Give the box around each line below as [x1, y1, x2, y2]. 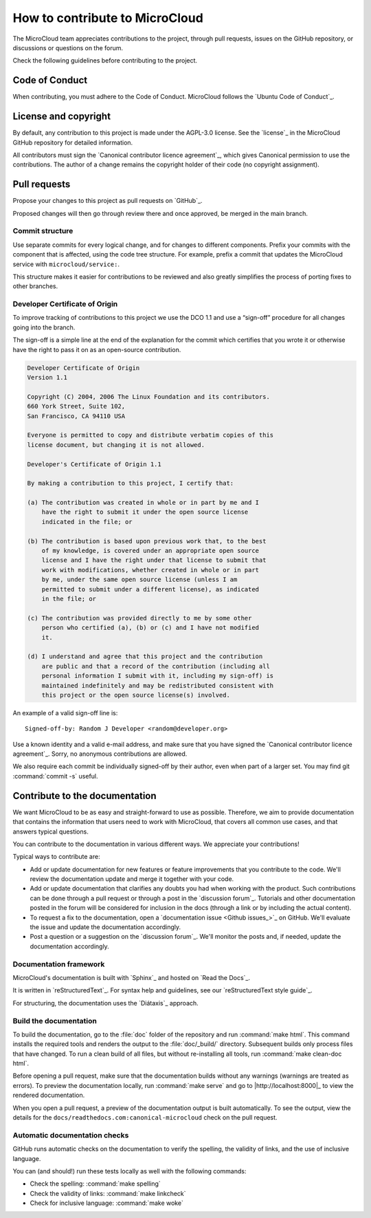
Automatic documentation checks [12, 1130, 129, 1140]
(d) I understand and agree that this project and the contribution [27, 653, 263, 660]
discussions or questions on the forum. [12, 43, 124, 52]
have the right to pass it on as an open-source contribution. [12, 345, 181, 354]
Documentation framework [12, 959, 105, 969]
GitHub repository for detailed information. [12, 138, 133, 146]
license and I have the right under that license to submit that [41, 556, 267, 564]
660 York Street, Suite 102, [27, 402, 126, 411]
